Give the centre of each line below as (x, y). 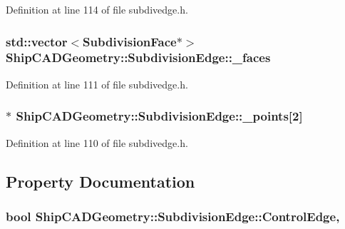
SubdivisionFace (130, 41)
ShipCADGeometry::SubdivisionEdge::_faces (138, 57)
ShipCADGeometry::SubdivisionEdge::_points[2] (159, 116)
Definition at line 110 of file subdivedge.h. (97, 142)
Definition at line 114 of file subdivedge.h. (97, 9)
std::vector (37, 41)
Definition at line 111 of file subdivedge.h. (97, 84)
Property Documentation (101, 181)
